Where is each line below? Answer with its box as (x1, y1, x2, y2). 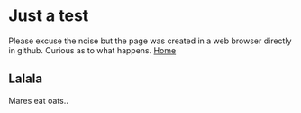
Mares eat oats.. (8, 95, 69, 106)
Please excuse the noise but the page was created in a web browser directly (8, 35, 292, 46)
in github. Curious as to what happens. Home (8, 44, 177, 55)
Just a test (8, 5, 89, 26)
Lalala (8, 71, 42, 87)
